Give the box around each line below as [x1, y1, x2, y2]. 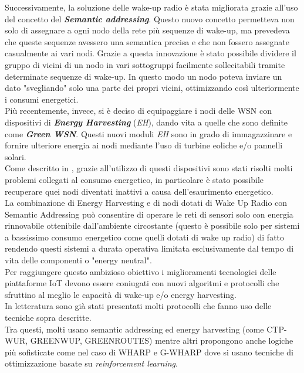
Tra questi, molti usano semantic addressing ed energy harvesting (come [5, 323, 264, 335]
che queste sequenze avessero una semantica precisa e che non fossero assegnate [5, 35, 289, 48]
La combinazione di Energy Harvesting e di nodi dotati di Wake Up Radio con [5, 196, 288, 209]
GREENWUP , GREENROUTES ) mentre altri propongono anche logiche [30, 334, 293, 347]
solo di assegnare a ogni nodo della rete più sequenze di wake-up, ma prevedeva [5, 24, 290, 36]
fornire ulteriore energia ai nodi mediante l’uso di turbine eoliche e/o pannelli [5, 139, 283, 151]
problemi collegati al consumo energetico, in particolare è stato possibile [5, 173, 264, 185]
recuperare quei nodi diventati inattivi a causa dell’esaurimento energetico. [5, 185, 273, 197]
